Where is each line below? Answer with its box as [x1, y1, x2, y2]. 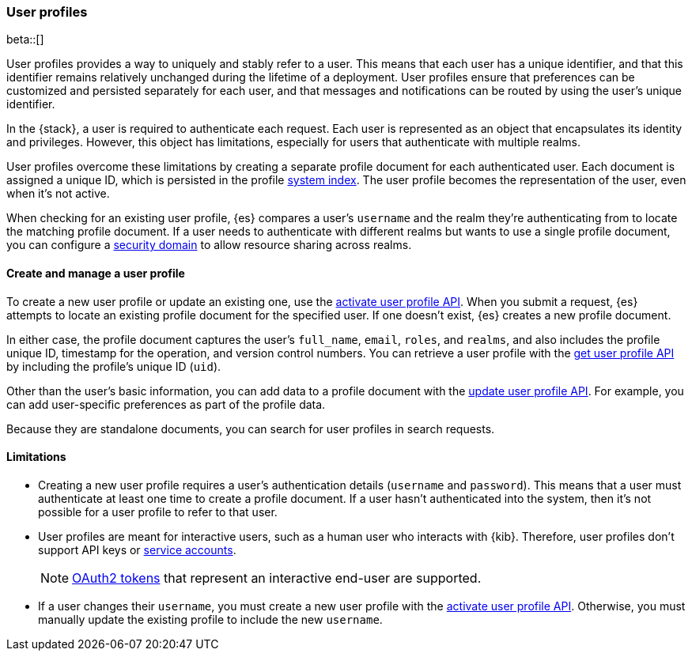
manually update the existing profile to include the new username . [38, 612, 383, 626]
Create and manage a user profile [6, 266, 185, 280]
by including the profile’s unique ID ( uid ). [6, 359, 221, 373]
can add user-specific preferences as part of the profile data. [6, 397, 326, 411]
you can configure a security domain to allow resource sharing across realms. [6, 238, 412, 252]
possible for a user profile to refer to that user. [38, 504, 278, 519]
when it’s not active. [6, 187, 110, 201]
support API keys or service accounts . [38, 542, 236, 557]
